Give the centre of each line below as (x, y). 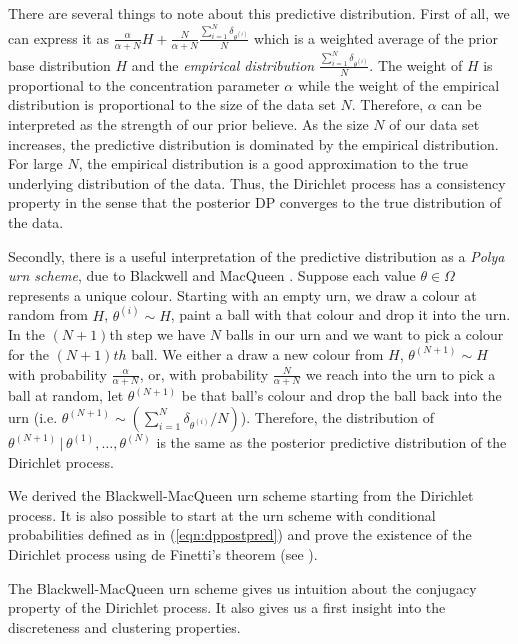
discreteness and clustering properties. (124, 626)
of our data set (434, 123)
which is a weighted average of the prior (375, 37)
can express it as (58, 37)
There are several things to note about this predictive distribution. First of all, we (259, 13)
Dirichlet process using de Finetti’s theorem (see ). (163, 553)
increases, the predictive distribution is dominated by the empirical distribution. (253, 143)
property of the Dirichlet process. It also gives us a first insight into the (227, 607)
